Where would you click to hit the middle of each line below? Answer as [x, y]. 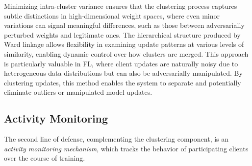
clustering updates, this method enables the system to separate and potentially [123, 82]
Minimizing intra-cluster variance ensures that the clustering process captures [121, 6]
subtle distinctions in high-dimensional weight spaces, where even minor [112, 15]
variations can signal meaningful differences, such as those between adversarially [124, 25]
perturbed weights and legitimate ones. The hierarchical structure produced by [122, 34]
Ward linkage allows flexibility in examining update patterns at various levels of [124, 44]
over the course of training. [45, 158]
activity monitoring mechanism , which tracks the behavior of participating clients [126, 148]
